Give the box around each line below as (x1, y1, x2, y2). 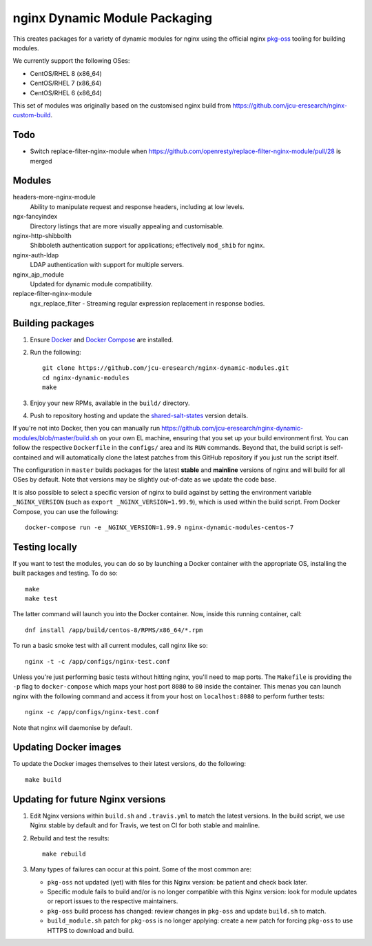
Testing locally (12, 541, 77, 553)
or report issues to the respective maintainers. (47, 897, 178, 905)
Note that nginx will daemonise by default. (12, 723, 132, 731)
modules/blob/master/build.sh (12, 433, 99, 442)
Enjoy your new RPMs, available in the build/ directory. (30, 399, 190, 407)
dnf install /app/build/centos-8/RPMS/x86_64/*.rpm (25, 626, 203, 634)
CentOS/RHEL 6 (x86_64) (30, 88, 103, 97)
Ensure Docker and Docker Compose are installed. (30, 335, 174, 344)
